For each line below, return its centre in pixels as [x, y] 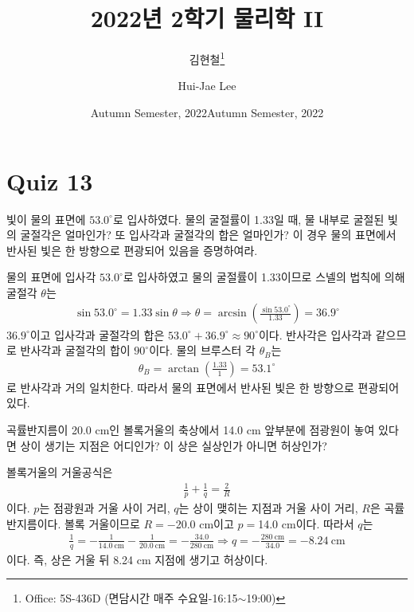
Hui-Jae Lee [207, 86]
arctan [184, 369]
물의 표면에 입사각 [51, 277]
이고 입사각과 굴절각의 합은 [97, 334]
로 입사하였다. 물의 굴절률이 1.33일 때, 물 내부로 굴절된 [248, 219]
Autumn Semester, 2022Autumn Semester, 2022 [207, 112]
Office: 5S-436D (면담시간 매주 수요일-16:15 [131, 598]
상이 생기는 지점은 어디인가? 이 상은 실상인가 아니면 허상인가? [174, 445]
